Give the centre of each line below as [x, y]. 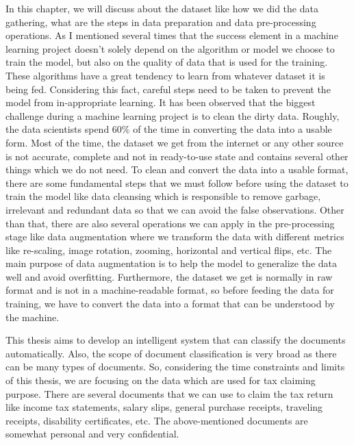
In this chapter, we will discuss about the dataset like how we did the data [162, 8]
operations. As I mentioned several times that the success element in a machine [172, 35]
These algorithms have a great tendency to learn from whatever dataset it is [165, 75]
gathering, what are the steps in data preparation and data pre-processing [161, 22]
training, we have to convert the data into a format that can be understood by [170, 304]
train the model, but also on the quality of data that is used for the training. [167, 62]
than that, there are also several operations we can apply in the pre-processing [170, 223]
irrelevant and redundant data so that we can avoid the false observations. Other [175, 209]
